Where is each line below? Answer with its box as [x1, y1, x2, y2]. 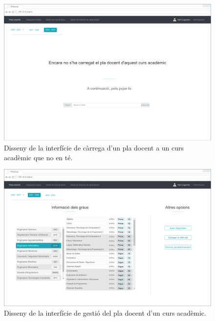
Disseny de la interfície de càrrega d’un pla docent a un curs [4, 142, 184, 152]
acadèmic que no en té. [4, 152, 73, 162]
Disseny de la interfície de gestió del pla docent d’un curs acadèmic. [4, 308, 206, 318]
